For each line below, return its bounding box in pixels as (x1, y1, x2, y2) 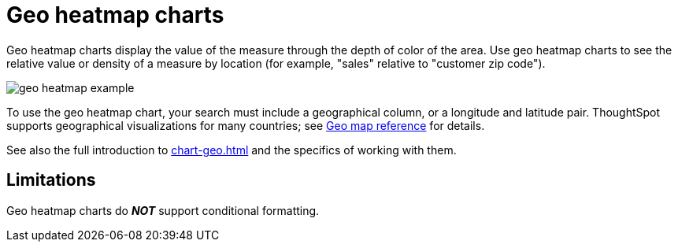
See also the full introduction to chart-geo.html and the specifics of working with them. (6, 143, 457, 157)
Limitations (6, 170, 96, 191)
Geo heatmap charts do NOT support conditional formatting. (6, 203, 320, 217)
